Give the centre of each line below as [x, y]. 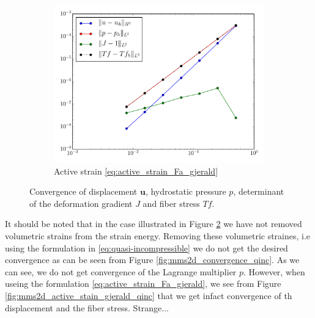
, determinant [259, 191]
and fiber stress [171, 203]
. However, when [274, 271]
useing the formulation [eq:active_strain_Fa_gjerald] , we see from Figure [143, 284]
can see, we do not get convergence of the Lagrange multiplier [121, 271]
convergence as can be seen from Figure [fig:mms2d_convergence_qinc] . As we [152, 260]
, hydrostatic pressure [186, 191]
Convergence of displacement [83, 191]
